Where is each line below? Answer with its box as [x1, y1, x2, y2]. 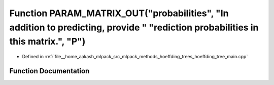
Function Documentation [9, 66, 90, 75]
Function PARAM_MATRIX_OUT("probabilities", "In [9, 8, 229, 19]
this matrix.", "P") [9, 36, 86, 48]
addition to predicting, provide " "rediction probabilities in [9, 22, 259, 33]
